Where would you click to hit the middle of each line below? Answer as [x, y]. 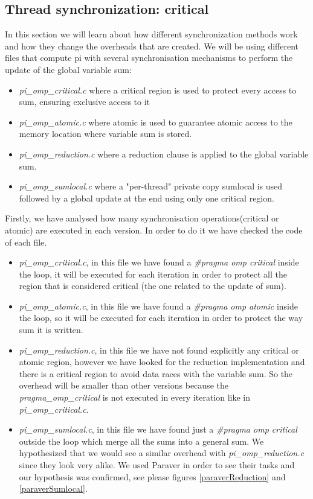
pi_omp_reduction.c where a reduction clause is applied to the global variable [164, 154]
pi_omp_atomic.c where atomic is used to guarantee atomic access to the [156, 122]
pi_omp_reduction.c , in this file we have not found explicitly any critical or [159, 350]
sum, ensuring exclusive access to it [85, 102]
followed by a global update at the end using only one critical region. [147, 198]
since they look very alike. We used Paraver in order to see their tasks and [157, 465]
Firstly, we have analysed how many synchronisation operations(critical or [142, 218]
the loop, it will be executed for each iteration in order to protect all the [153, 274]
